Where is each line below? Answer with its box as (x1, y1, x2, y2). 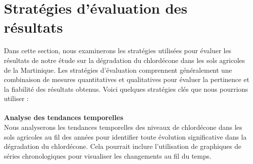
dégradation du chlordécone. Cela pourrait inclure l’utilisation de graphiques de (4, 141, 241, 151)
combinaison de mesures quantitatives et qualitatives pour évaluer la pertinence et (4, 74, 250, 84)
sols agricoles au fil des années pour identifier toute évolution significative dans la (4, 131, 247, 142)
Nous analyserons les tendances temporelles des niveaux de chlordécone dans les (4, 122, 242, 132)
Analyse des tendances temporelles (4, 112, 123, 123)
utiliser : (4, 93, 29, 103)
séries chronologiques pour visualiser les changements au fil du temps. (4, 150, 212, 161)
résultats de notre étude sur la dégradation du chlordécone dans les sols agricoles (4, 55, 245, 65)
